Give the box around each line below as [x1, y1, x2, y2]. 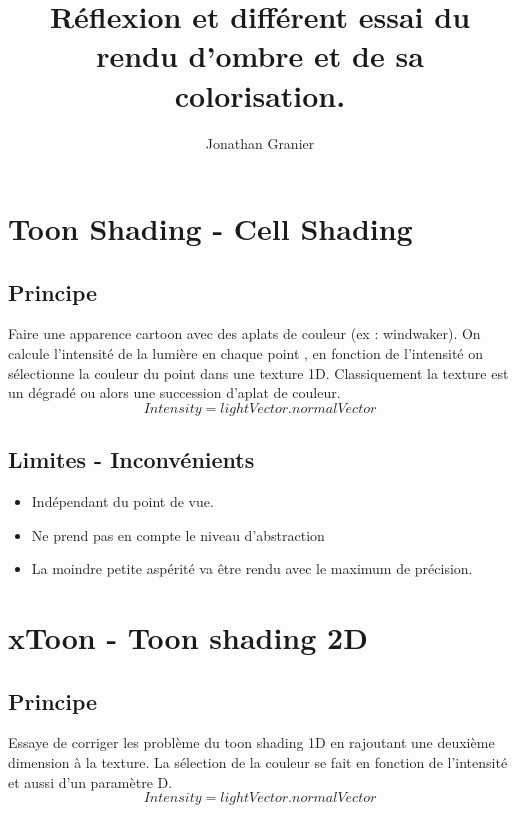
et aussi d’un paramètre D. [8, 771, 173, 792]
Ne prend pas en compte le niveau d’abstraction [31, 524, 325, 545]
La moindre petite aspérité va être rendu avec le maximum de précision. [31, 558, 473, 579]
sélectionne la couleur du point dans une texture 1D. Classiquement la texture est [8, 362, 509, 383]
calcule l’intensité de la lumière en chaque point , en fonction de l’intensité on [8, 343, 484, 364]
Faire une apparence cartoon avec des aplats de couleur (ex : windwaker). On [8, 323, 481, 344]
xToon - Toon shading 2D [8, 617, 368, 658]
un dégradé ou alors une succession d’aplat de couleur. [8, 382, 341, 403]
